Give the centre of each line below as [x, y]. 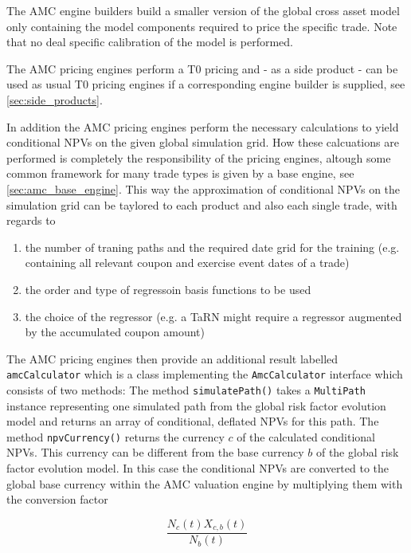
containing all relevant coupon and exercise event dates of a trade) [187, 263]
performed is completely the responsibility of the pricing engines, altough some [199, 157]
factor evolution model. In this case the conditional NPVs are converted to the [198, 468]
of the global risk [357, 452]
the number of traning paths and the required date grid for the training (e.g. [212, 247]
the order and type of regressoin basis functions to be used [168, 289]
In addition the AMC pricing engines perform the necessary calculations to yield [203, 126]
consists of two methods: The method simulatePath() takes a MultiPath [186, 389]
